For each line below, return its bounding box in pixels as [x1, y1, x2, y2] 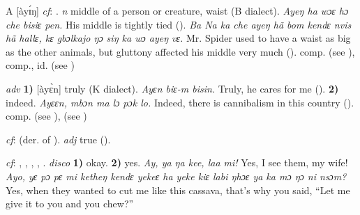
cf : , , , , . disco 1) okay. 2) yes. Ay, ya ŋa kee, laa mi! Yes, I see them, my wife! [6, 155, 348, 170]
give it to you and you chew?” [6, 196, 134, 211]
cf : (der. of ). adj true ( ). [6, 132, 111, 146]
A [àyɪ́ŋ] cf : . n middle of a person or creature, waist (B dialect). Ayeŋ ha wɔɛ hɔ [6, 3, 349, 17]
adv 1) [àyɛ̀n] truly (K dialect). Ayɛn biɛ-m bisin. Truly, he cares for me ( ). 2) [6, 81, 339, 95]
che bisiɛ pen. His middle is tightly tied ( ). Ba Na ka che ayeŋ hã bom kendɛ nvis [6, 17, 352, 31]
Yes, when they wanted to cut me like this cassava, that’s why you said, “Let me [6, 182, 350, 197]
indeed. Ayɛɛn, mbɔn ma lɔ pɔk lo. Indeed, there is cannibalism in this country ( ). [6, 95, 354, 109]
